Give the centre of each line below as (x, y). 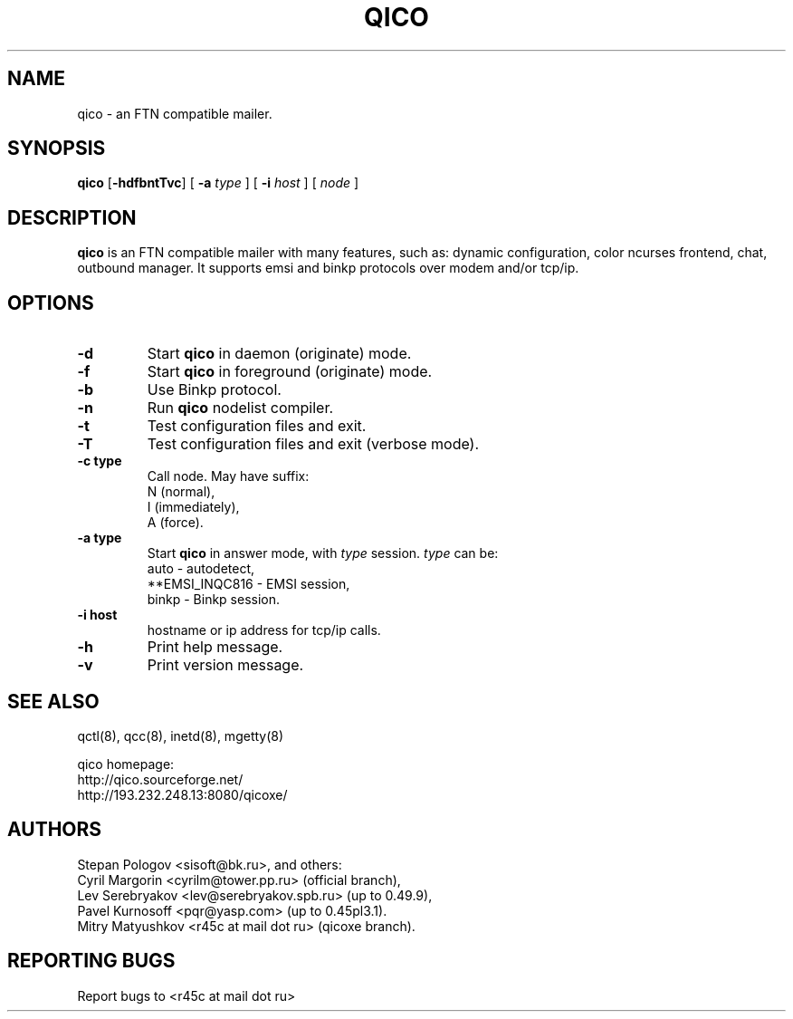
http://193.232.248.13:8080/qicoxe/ (182, 794)
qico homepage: (126, 764)
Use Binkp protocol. (214, 390)
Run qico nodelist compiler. (240, 408)
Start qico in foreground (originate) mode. (290, 372)
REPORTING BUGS (91, 961)
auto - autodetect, (201, 569)
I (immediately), (193, 507)
